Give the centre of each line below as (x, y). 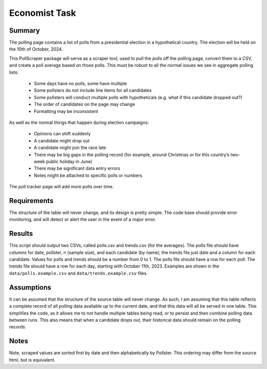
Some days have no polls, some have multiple (80, 84)
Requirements (31, 201)
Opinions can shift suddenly (62, 134)
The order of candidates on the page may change (85, 105)
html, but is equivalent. (32, 360)
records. (18, 327)
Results (21, 234)
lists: (14, 72)
